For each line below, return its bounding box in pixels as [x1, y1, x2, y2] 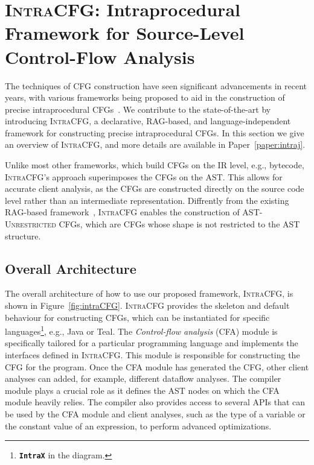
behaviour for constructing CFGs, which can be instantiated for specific [5, 311, 270, 323]
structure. [5, 229, 41, 242]
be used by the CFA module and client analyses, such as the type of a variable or [5, 408, 306, 420]
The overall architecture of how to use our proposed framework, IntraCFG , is [5, 287, 293, 300]
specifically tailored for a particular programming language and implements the [5, 337, 298, 349]
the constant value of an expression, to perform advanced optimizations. [5, 419, 272, 432]
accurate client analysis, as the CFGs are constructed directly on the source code [5, 182, 304, 195]
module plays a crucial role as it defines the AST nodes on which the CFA [5, 384, 280, 396]
